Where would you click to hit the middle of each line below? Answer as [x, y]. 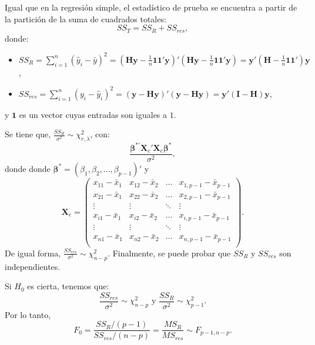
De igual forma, [33, 253]
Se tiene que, [28, 134]
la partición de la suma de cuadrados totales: [86, 18]
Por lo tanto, [28, 314]
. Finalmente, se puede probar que [169, 253]
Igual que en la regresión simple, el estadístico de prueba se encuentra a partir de [151, 7]
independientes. [33, 266]
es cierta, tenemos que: [68, 286]
